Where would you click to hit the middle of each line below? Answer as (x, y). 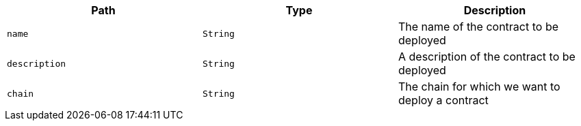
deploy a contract (443, 100)
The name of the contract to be (478, 27)
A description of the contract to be (487, 57)
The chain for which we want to (479, 86)
